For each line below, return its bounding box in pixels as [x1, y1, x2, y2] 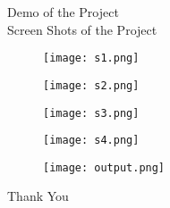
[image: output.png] [43, 161, 166, 174]
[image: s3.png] [43, 106, 140, 120]
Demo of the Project [7, 3, 119, 21]
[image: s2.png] [43, 79, 140, 92]
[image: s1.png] [43, 52, 140, 65]
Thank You [7, 187, 69, 205]
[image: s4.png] [43, 134, 140, 147]
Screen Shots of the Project [7, 20, 157, 38]
